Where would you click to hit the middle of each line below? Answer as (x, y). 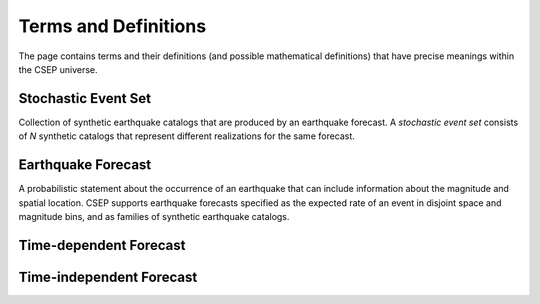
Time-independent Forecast (108, 276)
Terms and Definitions (112, 26)
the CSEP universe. (58, 69)
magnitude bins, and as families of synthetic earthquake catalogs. (154, 216)
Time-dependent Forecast (102, 245)
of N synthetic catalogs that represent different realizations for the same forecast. (186, 136)
